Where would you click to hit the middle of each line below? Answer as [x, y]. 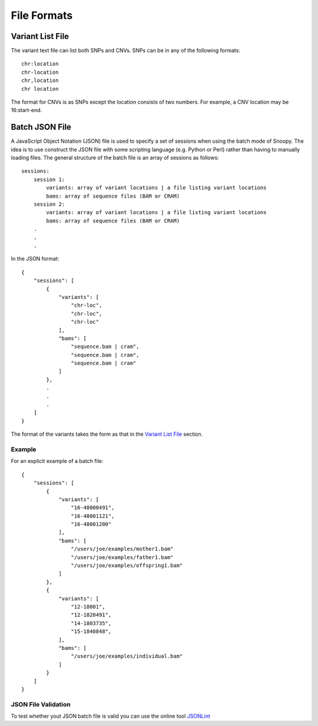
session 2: [49, 204]
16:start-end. [26, 110]
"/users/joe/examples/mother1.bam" [122, 549]
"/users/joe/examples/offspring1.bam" [127, 566]
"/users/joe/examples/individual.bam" [127, 656]
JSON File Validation [41, 704]
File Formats [42, 15]
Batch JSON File [41, 127]
